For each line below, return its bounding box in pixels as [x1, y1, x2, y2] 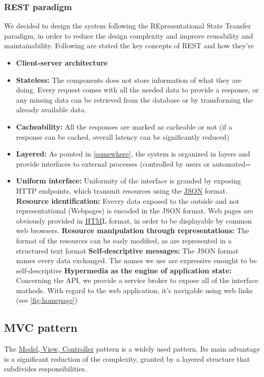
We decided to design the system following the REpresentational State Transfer [4, 20, 251, 31]
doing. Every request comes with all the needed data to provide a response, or [16, 84, 259, 95]
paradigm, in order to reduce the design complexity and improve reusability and [4, 30, 253, 41]
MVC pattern [4, 320, 78, 335]
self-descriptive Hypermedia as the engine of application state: [16, 265, 232, 275]
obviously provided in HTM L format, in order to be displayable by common [16, 215, 252, 226]
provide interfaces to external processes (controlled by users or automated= [16, 158, 251, 169]
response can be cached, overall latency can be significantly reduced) [16, 131, 229, 142]
